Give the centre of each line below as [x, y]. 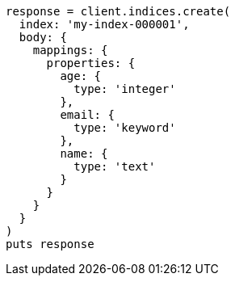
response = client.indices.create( [118, 11]
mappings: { [70, 50]
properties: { [91, 63]
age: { [81, 76]
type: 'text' [115, 166]
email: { [87, 115]
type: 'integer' [125, 89]
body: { [43, 37]
